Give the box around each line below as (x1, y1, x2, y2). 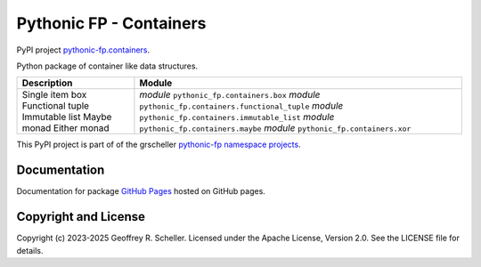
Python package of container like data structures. (16, 61, 199, 71)
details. (16, 245, 44, 255)
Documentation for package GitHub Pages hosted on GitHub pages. (16, 186, 266, 197)
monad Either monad (21, 122, 110, 134)
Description (21, 77, 73, 89)
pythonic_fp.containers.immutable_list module (139, 111, 335, 124)
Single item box (21, 89, 87, 101)
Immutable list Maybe (21, 111, 112, 124)
